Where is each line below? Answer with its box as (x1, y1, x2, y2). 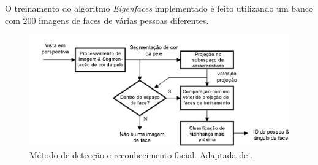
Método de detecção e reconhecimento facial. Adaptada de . (29, 148, 253, 161)
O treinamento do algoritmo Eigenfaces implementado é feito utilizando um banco (5, 2, 314, 14)
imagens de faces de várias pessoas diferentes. (39, 13, 209, 26)
